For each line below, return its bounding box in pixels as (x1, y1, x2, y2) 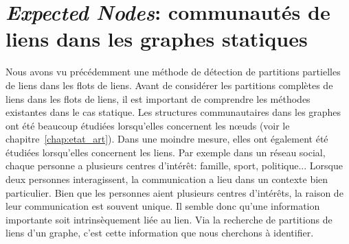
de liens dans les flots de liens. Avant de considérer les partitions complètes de (5, 77, 333, 92)
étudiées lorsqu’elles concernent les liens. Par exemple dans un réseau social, (5, 145, 326, 159)
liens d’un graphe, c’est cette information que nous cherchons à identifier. (5, 225, 314, 240)
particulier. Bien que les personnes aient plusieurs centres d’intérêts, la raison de (5, 185, 344, 199)
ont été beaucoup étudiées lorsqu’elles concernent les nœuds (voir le (5, 118, 290, 132)
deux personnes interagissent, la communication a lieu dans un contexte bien (5, 172, 328, 186)
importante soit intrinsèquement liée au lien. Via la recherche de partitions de (5, 212, 333, 226)
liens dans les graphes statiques (5, 25, 308, 53)
